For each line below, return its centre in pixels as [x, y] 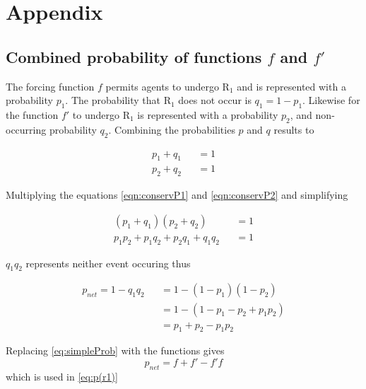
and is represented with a [291, 86]
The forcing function [50, 86]
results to [294, 129]
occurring [26, 129]
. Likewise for [331, 100]
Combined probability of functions [134, 56]
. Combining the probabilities [172, 129]
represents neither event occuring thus [108, 263]
